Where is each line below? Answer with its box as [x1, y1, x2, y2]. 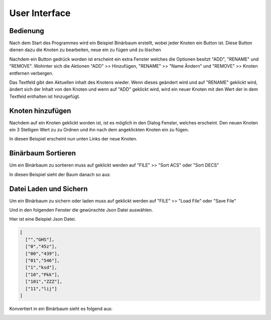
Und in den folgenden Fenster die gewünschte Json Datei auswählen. [9, 207, 153, 213]
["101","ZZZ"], [25, 279, 63, 284]
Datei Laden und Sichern [9, 185, 88, 193]
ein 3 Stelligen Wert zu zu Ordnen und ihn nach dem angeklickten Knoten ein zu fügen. [9, 127, 189, 133]
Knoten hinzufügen [9, 106, 71, 115]
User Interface [9, 8, 71, 19]
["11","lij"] [25, 286, 57, 291]
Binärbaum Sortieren [9, 149, 76, 157]
